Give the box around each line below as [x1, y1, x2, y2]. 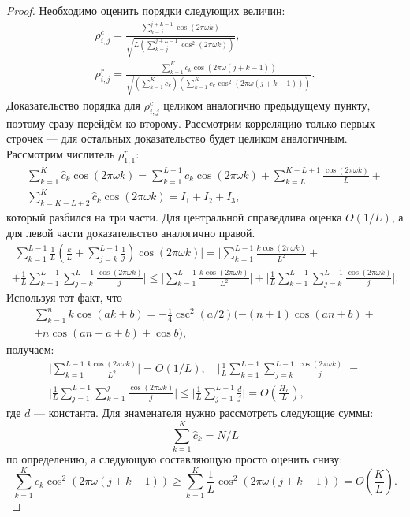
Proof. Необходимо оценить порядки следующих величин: [6, 2, 285, 18]
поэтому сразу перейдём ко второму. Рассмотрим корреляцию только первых [6, 114, 375, 131]
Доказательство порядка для [6, 96, 141, 113]
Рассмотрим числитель [6, 145, 115, 162]
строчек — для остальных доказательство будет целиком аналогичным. [6, 130, 348, 147]
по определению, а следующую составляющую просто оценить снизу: [6, 451, 343, 467]
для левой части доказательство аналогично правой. [6, 224, 255, 240]
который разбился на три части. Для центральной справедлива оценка [6, 208, 342, 225]
